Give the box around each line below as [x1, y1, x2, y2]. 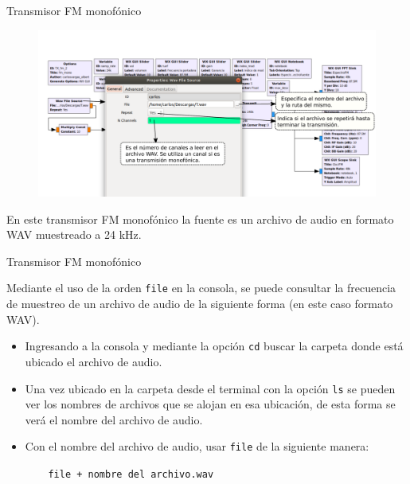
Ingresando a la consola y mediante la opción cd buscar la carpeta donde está [25, 338, 404, 354]
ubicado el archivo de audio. [25, 353, 162, 369]
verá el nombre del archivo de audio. [25, 411, 203, 427]
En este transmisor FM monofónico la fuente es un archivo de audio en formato [6, 210, 394, 227]
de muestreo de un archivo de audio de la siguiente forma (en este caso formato [6, 295, 393, 312]
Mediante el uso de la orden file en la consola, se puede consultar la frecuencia [6, 279, 396, 296]
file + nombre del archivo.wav [48, 469, 214, 481]
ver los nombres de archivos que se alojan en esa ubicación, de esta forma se [25, 396, 396, 412]
